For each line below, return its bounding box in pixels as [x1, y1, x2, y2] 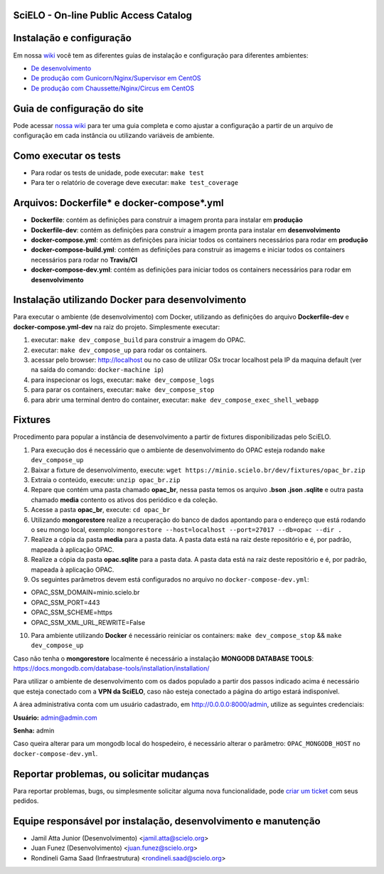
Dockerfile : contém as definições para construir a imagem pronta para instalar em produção [31, 215, 303, 224]
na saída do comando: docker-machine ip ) [31, 366, 164, 374]
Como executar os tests [13, 149, 121, 161]
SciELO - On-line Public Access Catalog [13, 9, 192, 21]
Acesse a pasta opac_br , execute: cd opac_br [31, 506, 171, 514]
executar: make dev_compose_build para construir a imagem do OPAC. [31, 336, 246, 344]
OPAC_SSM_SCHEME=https [31, 608, 113, 617]
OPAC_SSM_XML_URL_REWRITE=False [31, 618, 146, 627]
